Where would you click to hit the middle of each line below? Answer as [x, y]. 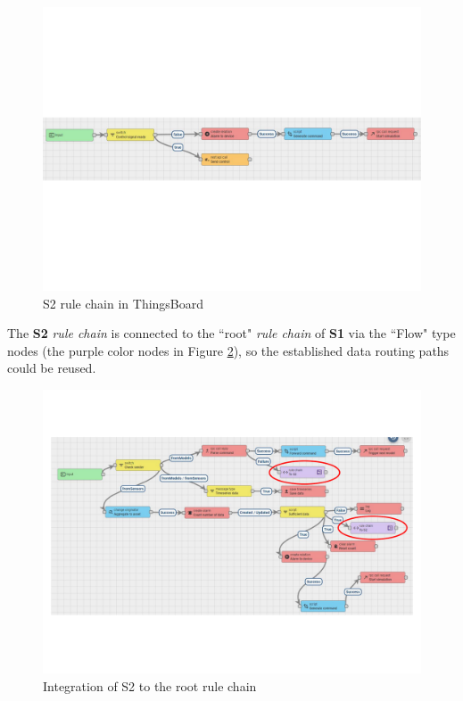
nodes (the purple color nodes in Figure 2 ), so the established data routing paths [228, 350]
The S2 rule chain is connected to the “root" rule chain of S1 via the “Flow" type [231, 333]
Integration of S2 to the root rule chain [150, 685]
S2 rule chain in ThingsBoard [124, 303]
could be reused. [52, 368]
